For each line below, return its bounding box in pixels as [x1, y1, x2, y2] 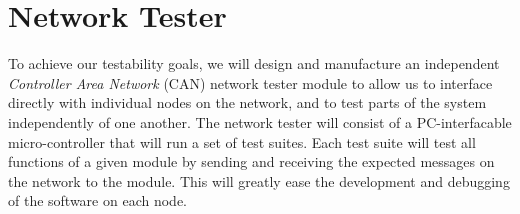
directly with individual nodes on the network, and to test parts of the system [8, 92, 487, 113]
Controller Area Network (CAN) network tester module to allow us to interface [8, 72, 493, 93]
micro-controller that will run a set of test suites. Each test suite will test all [8, 131, 476, 152]
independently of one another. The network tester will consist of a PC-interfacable [8, 111, 512, 132]
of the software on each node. [8, 190, 187, 211]
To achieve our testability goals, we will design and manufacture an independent [8, 53, 500, 74]
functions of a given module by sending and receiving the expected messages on [8, 151, 495, 172]
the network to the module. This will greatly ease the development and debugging [8, 170, 510, 191]
